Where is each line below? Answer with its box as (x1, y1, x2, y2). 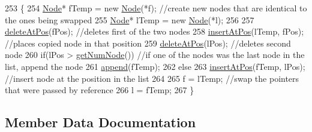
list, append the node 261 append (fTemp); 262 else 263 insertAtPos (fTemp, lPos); (5, 60, 305, 72)
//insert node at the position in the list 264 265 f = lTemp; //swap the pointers (5, 72, 299, 84)
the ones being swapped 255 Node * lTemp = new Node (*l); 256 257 (5, 13, 254, 26)
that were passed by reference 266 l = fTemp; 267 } (5, 84, 194, 96)
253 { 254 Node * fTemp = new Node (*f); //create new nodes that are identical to (5, 2, 307, 14)
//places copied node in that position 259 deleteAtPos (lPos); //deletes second (5, 36, 291, 49)
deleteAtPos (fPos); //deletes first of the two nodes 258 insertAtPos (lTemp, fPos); (5, 25, 304, 38)
